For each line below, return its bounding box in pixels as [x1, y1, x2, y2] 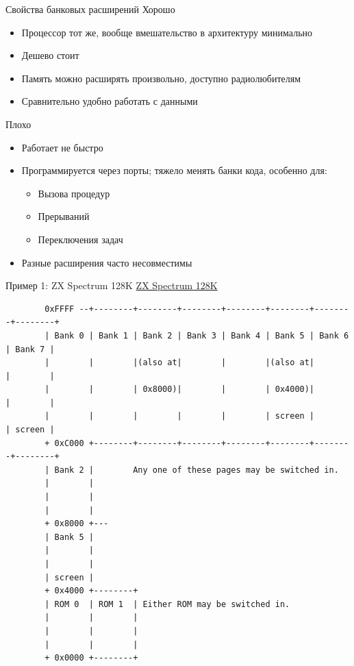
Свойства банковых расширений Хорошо [5, 2, 175, 16]
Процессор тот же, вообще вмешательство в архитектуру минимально [21, 25, 313, 39]
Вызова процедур [38, 186, 110, 200]
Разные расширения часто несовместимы [21, 255, 192, 269]
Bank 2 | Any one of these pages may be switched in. [54, 465, 339, 475]
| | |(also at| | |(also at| [45, 358, 315, 368]
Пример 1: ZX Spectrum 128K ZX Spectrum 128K [5, 278, 218, 293]
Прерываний [38, 209, 90, 223]
